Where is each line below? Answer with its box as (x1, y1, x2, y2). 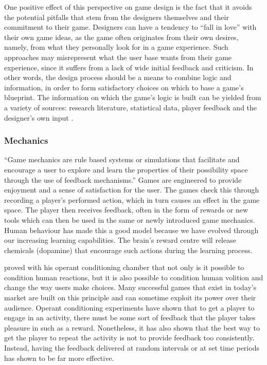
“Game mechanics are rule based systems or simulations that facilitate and (4, 154, 240, 165)
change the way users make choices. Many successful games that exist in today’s (4, 282, 257, 293)
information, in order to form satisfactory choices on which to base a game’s (4, 82, 244, 92)
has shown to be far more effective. (4, 352, 114, 363)
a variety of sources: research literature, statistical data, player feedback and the (4, 102, 257, 112)
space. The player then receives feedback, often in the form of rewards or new (4, 204, 248, 215)
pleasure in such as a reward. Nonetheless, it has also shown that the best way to (4, 322, 260, 333)
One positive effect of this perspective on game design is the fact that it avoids (4, 2, 252, 12)
